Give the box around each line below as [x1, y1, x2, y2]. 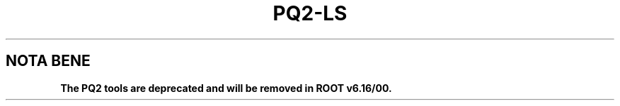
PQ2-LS [272, 1, 348, 25]
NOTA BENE [6, 52, 91, 70]
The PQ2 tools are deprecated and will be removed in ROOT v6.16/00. [60, 81, 392, 94]
